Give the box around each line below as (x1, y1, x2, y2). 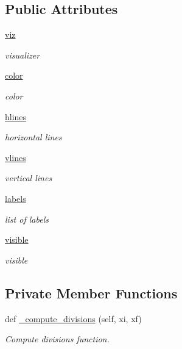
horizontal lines (5, 131, 62, 143)
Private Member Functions (5, 283, 178, 302)
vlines (5, 151, 26, 164)
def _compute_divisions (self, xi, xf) (5, 312, 142, 325)
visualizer (5, 48, 40, 61)
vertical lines (5, 171, 52, 184)
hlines (5, 110, 27, 123)
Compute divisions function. (5, 333, 110, 345)
